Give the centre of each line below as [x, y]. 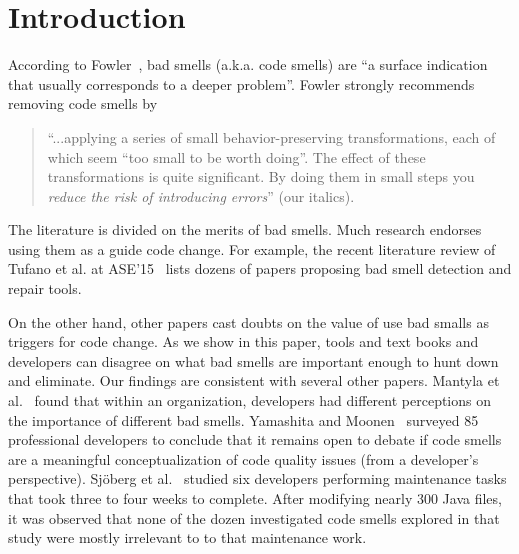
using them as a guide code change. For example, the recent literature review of [252, 248]
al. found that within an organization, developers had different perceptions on [249, 400]
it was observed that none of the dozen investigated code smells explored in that [254, 517]
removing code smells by [83, 103]
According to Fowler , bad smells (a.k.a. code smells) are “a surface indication [248, 64]
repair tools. [45, 288]
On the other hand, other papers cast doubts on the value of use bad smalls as [248, 321]
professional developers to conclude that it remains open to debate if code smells [255, 439]
